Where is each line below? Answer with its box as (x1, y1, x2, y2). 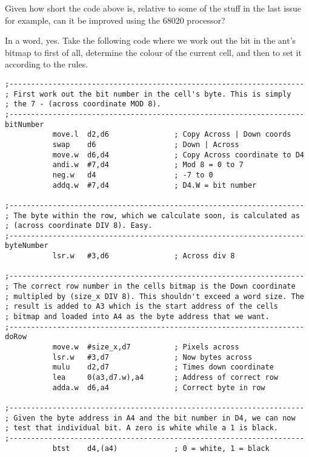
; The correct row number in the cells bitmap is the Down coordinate (5, 282, 296, 291)
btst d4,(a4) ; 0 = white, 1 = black (52, 444, 270, 453)
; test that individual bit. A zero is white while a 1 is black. (5, 424, 279, 433)
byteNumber (5, 241, 48, 250)
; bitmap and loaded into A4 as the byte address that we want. (5, 312, 270, 321)
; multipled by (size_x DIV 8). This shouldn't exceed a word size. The (5, 292, 304, 301)
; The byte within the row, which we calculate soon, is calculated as (5, 211, 300, 220)
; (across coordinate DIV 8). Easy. (5, 221, 153, 230)
